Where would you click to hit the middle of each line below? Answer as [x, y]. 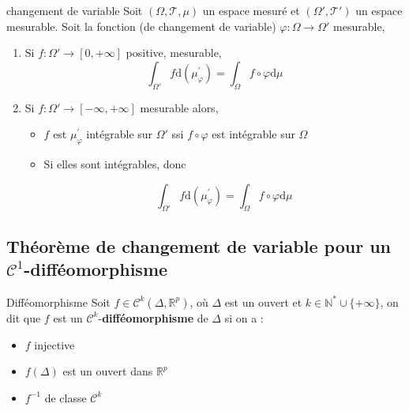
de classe [66, 397]
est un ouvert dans [108, 371]
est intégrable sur [253, 134]
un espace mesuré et [251, 10]
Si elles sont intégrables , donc [115, 163]
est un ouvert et [263, 302]
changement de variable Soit [75, 10]
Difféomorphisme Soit [58, 302]
